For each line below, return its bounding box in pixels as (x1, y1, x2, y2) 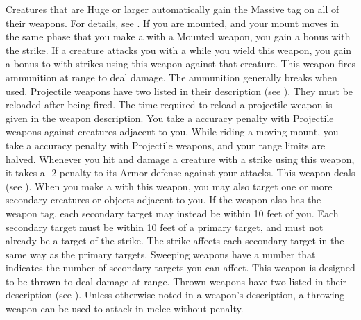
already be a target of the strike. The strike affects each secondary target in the (6, 233, 344, 248)
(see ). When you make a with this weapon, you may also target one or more (6, 178, 333, 193)
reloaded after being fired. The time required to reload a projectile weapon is (6, 97, 333, 112)
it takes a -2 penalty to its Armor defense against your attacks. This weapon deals (6, 165, 355, 180)
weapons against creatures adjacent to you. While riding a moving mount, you (6, 124, 339, 139)
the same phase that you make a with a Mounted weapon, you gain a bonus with (6, 29, 351, 44)
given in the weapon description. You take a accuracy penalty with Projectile (6, 110, 334, 125)
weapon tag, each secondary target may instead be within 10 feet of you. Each (6, 205, 339, 220)
